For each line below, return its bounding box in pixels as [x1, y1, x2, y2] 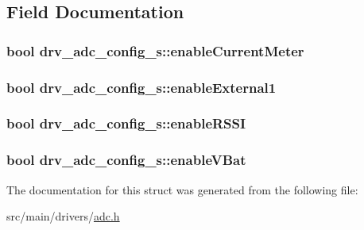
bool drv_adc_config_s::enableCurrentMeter [6, 40, 304, 60]
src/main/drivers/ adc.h [6, 208, 120, 224]
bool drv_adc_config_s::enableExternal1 [6, 77, 277, 97]
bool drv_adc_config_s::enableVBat [6, 150, 246, 170]
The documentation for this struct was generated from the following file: [6, 181, 358, 197]
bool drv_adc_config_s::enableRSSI [6, 113, 246, 133]
